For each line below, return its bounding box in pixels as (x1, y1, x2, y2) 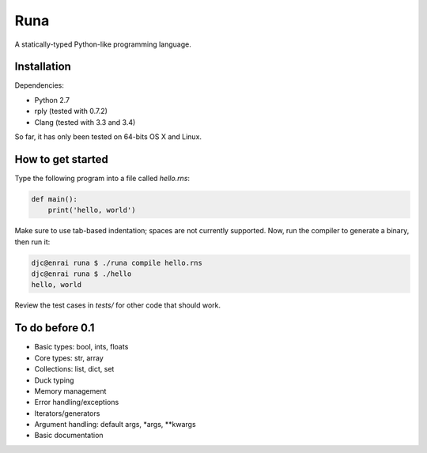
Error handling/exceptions (34, 398, 119, 407)
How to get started (14, 153, 108, 166)
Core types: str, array (34, 353, 104, 363)
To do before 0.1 (14, 321, 95, 335)
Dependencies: (14, 81, 65, 90)
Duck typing (34, 376, 74, 385)
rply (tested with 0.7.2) (34, 107, 108, 116)
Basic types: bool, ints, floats (34, 342, 129, 352)
